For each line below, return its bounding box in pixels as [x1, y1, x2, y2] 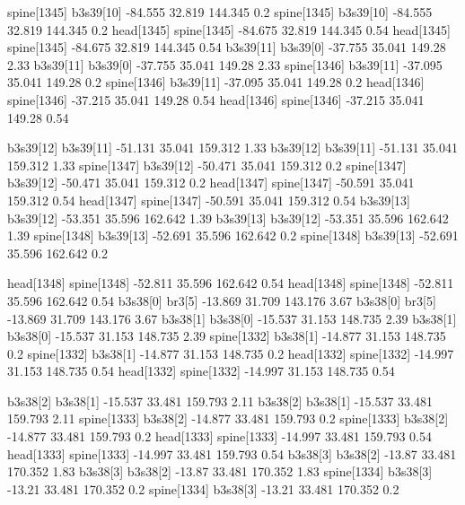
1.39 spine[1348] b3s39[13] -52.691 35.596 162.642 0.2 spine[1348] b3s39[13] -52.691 [7, 226, 459, 245]
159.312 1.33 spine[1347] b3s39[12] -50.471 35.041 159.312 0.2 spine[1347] [7, 155, 407, 174]
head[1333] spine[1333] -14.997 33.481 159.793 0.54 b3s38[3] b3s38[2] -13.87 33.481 [7, 444, 457, 463]
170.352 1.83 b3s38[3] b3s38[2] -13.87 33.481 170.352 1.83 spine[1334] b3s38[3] [7, 462, 433, 481]
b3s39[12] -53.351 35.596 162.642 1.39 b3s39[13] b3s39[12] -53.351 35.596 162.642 [7, 208, 449, 227]
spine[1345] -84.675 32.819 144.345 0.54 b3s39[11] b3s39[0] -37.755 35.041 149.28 [7, 38, 446, 57]
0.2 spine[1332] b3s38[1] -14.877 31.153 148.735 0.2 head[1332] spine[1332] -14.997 [7, 344, 454, 362]
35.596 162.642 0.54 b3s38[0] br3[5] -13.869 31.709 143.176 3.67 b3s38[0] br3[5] [7, 291, 436, 309]
